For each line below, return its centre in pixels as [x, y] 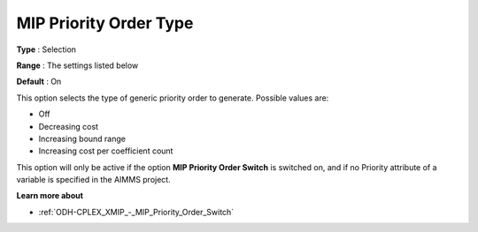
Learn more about [50, 196]
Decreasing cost [69, 126]
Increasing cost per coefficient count [106, 151]
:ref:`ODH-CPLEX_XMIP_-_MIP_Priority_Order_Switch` [136, 212]
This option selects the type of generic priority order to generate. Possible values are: [173, 98]
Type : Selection [46, 49]
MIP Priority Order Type [105, 23]
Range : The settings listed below [77, 65]
